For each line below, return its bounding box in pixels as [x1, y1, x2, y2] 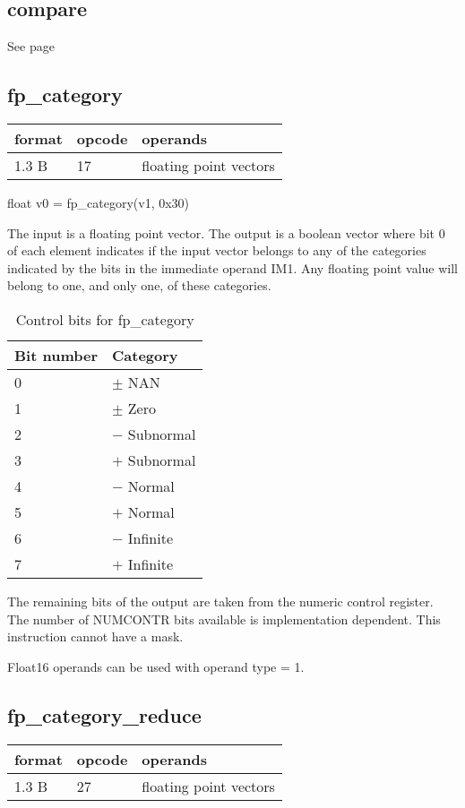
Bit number [14, 344, 98, 365]
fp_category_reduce [7, 701, 202, 728]
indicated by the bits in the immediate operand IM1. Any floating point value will [7, 258, 458, 277]
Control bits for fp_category [15, 308, 194, 330]
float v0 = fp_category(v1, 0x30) [7, 193, 190, 211]
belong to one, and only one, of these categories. [7, 276, 271, 295]
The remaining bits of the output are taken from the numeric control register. [7, 591, 434, 610]
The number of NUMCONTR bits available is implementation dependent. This [7, 609, 441, 628]
